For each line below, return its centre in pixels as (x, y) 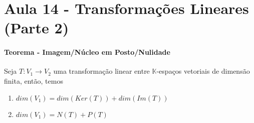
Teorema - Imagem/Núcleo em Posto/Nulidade (87, 52)
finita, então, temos (34, 80)
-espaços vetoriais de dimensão (203, 71)
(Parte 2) (37, 28)
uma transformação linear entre (101, 71)
